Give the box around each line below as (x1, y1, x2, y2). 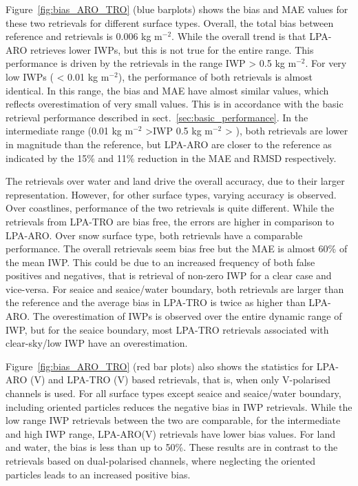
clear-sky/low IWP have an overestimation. (6, 336, 188, 350)
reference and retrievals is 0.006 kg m (6, 29, 162, 43)
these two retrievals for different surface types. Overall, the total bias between (6, 15, 334, 30)
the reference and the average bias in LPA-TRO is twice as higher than (6, 295, 306, 310)
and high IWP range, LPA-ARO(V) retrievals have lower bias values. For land (6, 426, 335, 441)
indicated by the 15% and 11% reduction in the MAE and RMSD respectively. (6, 150, 337, 165)
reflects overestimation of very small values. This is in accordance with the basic (6, 97, 344, 111)
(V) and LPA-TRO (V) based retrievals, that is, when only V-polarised (30, 372, 331, 387)
